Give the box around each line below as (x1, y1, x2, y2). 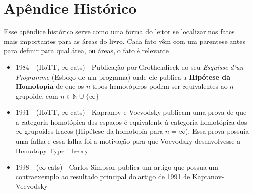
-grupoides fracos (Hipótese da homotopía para (22, 126, 163, 136)
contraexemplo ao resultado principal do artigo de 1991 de (15, 171, 190, 181)
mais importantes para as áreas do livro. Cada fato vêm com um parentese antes (4, 36, 245, 46)
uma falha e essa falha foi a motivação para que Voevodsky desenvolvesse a (15, 136, 241, 146)
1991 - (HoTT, (15, 107, 59, 117)
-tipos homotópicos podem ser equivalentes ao (90, 81, 228, 91)
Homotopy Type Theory (15, 145, 89, 155)
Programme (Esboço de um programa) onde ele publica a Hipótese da (15, 71, 230, 82)
